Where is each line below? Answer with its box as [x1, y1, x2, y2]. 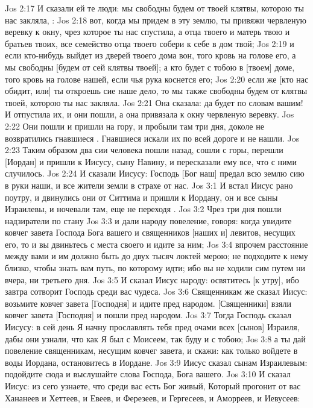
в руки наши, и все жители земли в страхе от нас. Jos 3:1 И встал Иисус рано [5, 178, 293, 191]
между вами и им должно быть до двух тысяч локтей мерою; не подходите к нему [5, 250, 308, 262]
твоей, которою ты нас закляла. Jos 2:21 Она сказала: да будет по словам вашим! [5, 96, 303, 108]
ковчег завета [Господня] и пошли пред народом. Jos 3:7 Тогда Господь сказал [5, 309, 291, 321]
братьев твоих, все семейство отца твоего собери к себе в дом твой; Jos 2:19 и [5, 37, 294, 49]
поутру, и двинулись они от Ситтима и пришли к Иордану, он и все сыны [5, 190, 278, 203]
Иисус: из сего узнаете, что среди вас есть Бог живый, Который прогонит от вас [5, 380, 301, 392]
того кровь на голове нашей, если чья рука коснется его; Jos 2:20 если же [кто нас [5, 72, 309, 85]
